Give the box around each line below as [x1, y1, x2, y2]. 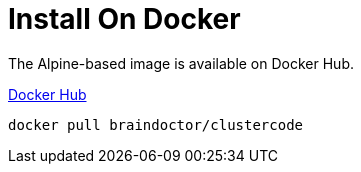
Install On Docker [8, 2, 241, 36]
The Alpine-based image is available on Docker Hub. [8, 54, 355, 72]
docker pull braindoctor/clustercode [8, 116, 304, 133]
